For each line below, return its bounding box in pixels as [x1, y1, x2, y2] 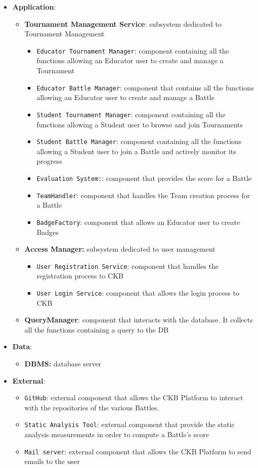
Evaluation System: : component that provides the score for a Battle [36, 172, 252, 183]
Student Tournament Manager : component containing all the [36, 109, 226, 119]
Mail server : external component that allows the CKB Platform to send [24, 446, 251, 456]
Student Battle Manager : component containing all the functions [36, 136, 242, 147]
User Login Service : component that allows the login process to [36, 287, 239, 298]
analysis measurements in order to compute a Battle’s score [24, 429, 209, 440]
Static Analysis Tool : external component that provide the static [24, 419, 235, 430]
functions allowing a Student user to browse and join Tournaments [36, 119, 243, 129]
